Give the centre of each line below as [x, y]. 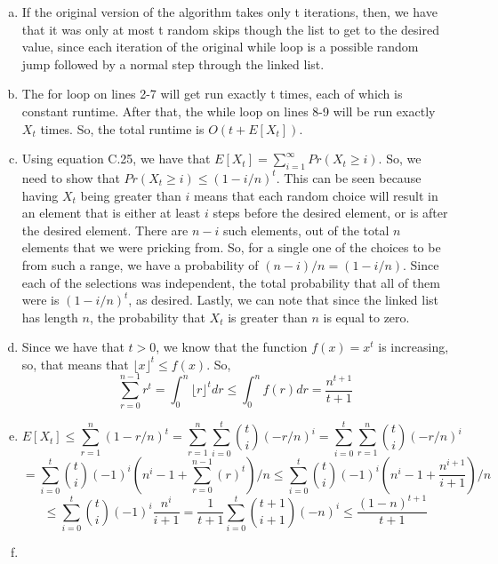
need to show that [71, 177]
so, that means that [75, 364]
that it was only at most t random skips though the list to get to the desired [230, 29]
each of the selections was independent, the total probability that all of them [231, 282]
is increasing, [414, 347]
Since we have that [73, 347]
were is [40, 300]
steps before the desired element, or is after [330, 213]
